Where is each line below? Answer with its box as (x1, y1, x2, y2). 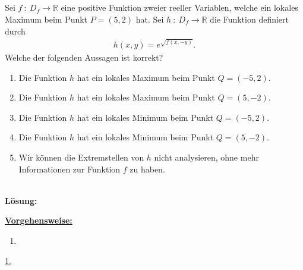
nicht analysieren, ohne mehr (154, 151, 259, 164)
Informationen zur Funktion (18, 162, 121, 175)
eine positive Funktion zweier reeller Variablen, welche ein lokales (61, 1, 298, 14)
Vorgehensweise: (5, 214, 72, 227)
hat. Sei (135, 12, 164, 25)
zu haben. (130, 162, 165, 175)
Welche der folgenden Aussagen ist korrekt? (5, 51, 163, 64)
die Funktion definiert (210, 12, 289, 25)
